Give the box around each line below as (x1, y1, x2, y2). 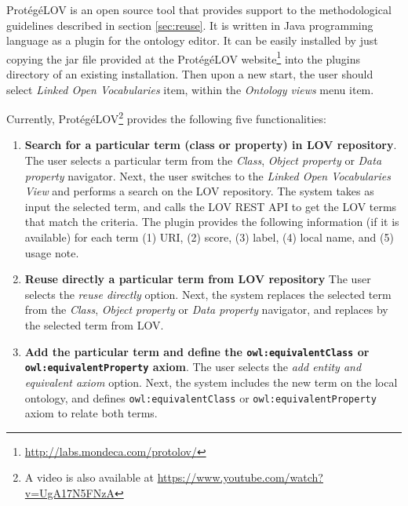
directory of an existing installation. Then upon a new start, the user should (6, 66, 373, 82)
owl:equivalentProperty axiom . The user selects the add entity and (24, 359, 362, 375)
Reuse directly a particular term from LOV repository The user (24, 271, 371, 287)
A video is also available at (24, 469, 155, 486)
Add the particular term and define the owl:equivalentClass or (24, 343, 370, 359)
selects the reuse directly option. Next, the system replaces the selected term (24, 286, 392, 302)
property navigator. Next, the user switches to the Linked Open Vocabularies (24, 167, 391, 184)
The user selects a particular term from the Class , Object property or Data (24, 152, 382, 169)
